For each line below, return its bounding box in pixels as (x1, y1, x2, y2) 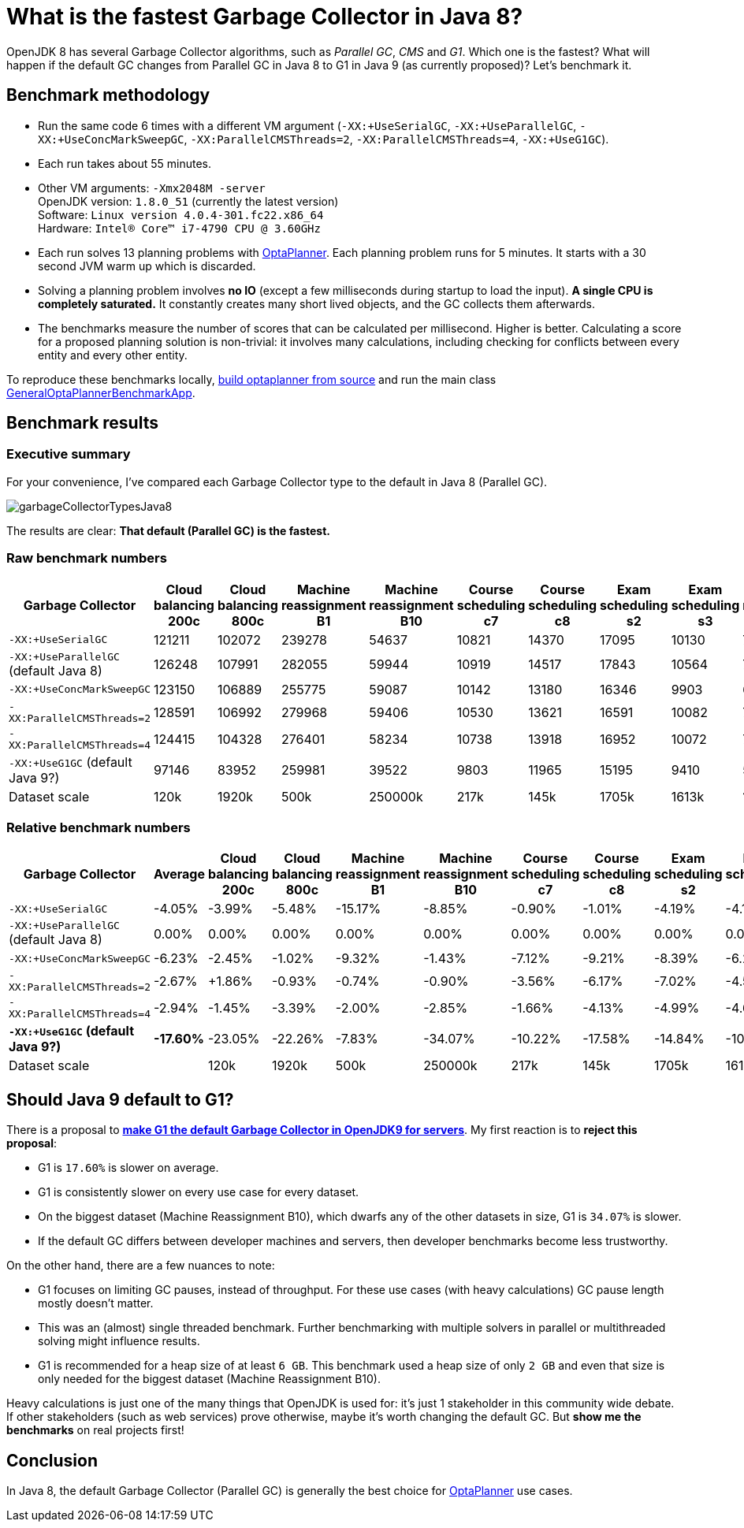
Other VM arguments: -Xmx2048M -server (38, 180, 266, 195)
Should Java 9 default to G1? (6, 1089, 234, 1110)
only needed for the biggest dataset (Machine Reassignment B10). (38, 1372, 381, 1386)
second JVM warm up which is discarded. (38, 258, 256, 273)
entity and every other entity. (38, 348, 188, 362)
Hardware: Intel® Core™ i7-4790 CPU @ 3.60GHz (38, 221, 321, 235)
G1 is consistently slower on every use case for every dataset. (38, 1185, 359, 1199)
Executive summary (6, 446, 131, 463)
